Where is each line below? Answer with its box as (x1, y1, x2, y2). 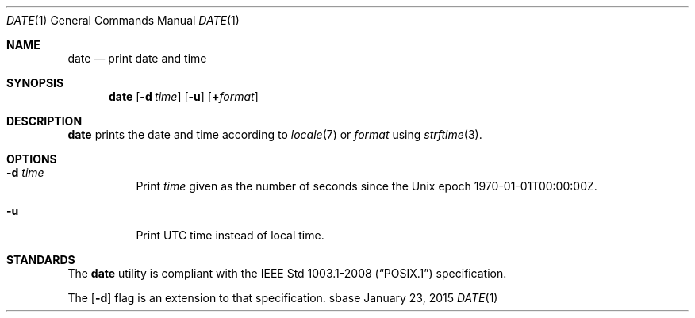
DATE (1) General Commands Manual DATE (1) (6, 13, 240, 27)
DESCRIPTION (6, 114, 83, 128)
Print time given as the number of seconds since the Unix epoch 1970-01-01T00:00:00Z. (136, 179, 597, 193)
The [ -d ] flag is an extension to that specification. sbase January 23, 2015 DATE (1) (67, 291, 498, 305)
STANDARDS (6, 253, 75, 266)
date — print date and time (67, 52, 207, 65)
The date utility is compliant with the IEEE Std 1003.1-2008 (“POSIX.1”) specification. (67, 266, 507, 280)
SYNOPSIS (6, 76, 64, 90)
